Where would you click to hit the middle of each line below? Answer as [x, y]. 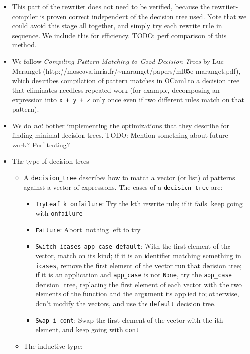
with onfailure [59, 213]
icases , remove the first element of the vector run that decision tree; [138, 265]
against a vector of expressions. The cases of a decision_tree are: [123, 187]
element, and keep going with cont [87, 329]
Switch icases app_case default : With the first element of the [133, 246]
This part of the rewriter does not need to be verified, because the [111, 6]
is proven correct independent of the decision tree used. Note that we [143, 16]
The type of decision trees [51, 161]
